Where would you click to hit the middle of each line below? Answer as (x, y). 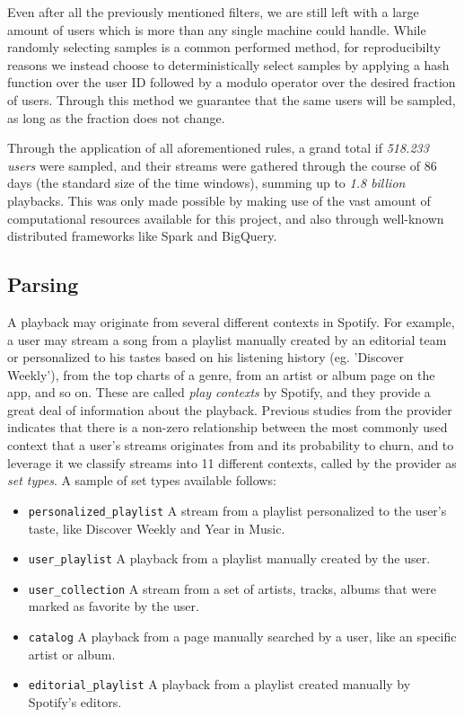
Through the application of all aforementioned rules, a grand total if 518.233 (218, 148)
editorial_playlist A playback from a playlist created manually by (219, 684)
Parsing (43, 284)
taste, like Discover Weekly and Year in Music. (157, 528)
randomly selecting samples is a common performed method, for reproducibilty (224, 47)
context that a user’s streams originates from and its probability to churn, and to (231, 445)
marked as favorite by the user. (114, 606)
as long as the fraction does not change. (116, 117)
